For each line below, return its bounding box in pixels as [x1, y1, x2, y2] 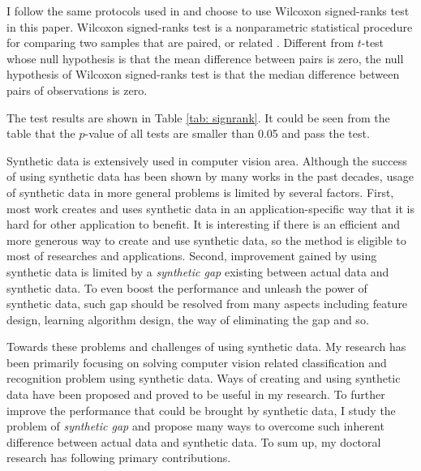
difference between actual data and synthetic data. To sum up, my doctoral [6, 433, 381, 450]
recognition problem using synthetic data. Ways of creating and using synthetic [6, 370, 401, 387]
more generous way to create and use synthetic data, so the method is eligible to [6, 231, 406, 248]
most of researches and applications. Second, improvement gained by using [6, 247, 377, 264]
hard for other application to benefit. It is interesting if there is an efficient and [6, 216, 401, 233]
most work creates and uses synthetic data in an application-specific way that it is [6, 199, 415, 216]
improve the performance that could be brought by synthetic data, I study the [6, 401, 396, 418]
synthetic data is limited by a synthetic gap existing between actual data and [6, 263, 389, 280]
